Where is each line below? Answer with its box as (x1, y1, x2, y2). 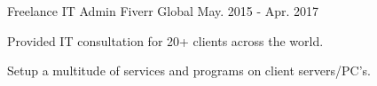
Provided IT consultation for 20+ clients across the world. (7, 31, 324, 50)
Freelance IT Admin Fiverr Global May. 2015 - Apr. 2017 (7, 2, 319, 20)
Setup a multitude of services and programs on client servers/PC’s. (7, 61, 371, 80)
